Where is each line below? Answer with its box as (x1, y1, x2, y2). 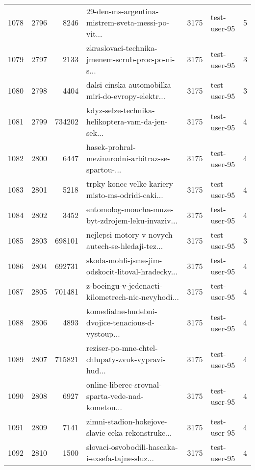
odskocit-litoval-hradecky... (86, 266, 178, 277)
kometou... (86, 401, 122, 413)
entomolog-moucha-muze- (86, 203, 174, 215)
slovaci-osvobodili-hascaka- (86, 441, 178, 452)
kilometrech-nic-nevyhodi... (86, 291, 179, 302)
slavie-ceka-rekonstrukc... (86, 427, 172, 438)
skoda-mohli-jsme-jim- (86, 254, 162, 266)
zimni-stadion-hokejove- (86, 416, 167, 427)
